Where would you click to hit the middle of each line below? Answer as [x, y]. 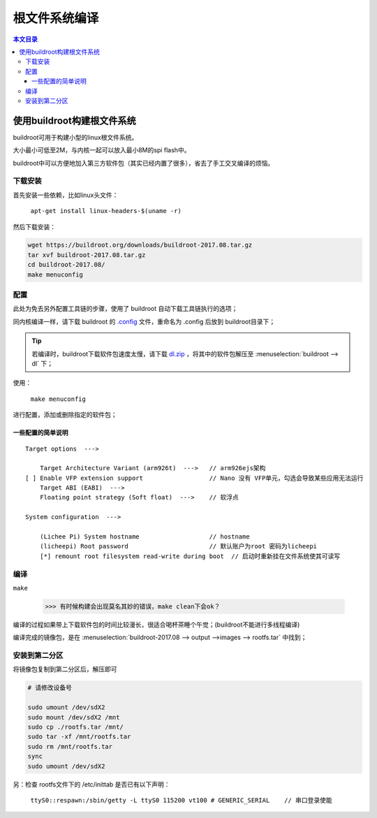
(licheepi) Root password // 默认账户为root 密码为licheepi [178, 546]
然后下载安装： [34, 226]
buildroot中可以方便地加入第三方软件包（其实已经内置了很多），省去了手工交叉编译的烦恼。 [143, 163]
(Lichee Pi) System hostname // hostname [145, 537]
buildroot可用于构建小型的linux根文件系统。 [75, 137]
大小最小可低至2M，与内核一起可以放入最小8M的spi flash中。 [102, 150]
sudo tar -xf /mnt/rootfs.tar [79, 737]
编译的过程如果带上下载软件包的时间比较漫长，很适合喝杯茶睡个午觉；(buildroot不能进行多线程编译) [156, 625]
